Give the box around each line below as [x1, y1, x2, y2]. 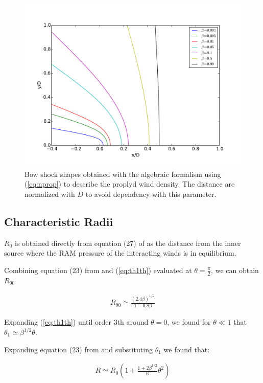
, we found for [167, 317, 211, 327]
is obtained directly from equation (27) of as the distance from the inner [14, 237, 241, 248]
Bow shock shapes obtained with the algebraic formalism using [25, 168, 221, 179]
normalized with [25, 188, 75, 199]
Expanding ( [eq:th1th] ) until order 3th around [4, 317, 149, 327]
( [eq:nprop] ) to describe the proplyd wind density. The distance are [25, 178, 235, 189]
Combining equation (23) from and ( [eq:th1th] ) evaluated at [4, 264, 192, 275]
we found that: [163, 344, 210, 354]
